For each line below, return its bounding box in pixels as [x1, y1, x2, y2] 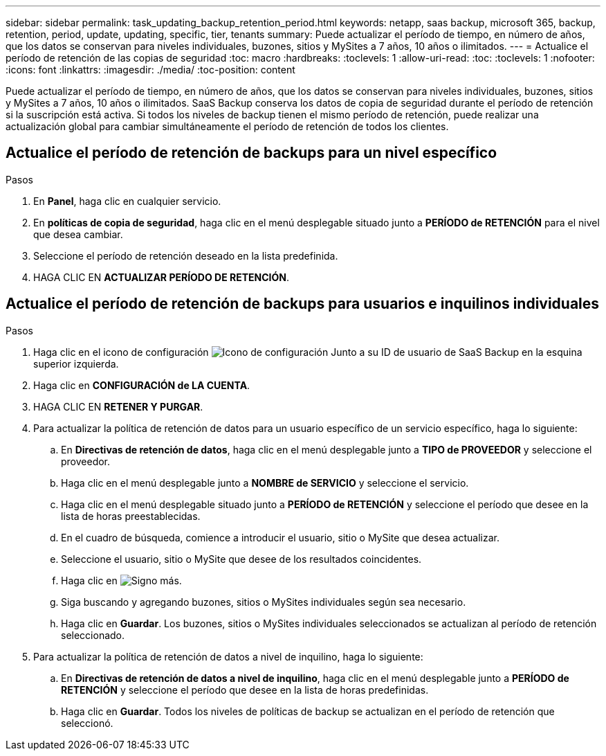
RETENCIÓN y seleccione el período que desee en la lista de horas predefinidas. [61, 683, 429, 696]
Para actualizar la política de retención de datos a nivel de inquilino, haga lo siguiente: [33, 650, 423, 663]
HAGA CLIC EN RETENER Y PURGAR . [33, 400, 203, 413]
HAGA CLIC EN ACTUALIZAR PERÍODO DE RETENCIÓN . [33, 271, 290, 283]
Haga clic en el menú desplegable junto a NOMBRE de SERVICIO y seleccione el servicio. [61, 476, 469, 489]
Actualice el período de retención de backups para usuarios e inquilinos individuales [6, 295, 600, 313]
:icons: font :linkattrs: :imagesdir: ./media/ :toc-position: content [6, 64, 295, 75]
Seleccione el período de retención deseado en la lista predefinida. [33, 249, 338, 262]
